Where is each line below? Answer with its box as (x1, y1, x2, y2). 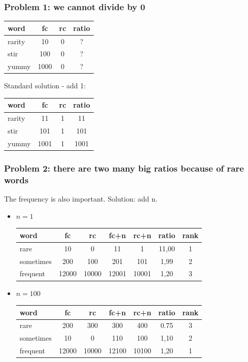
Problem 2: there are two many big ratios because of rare (4, 161, 244, 174)
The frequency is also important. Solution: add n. (4, 193, 158, 204)
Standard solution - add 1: (4, 80, 86, 91)
